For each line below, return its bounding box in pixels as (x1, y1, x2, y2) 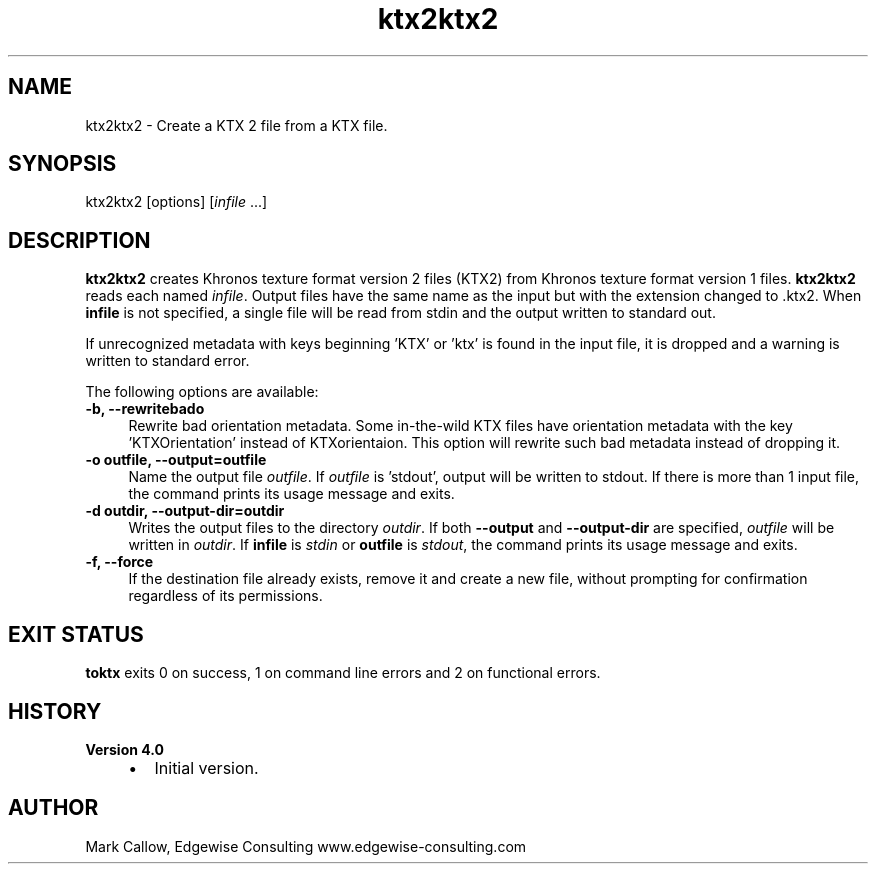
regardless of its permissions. (128, 587, 323, 605)
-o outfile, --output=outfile (85, 451, 267, 469)
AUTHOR (8, 795, 99, 821)
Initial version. (154, 757, 259, 778)
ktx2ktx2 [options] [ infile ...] (85, 193, 268, 211)
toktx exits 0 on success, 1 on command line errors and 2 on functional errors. (85, 664, 601, 682)
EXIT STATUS (8, 621, 144, 647)
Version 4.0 (85, 740, 164, 758)
